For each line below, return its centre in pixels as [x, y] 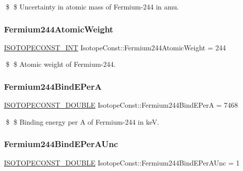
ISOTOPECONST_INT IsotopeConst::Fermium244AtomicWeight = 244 [115, 47]
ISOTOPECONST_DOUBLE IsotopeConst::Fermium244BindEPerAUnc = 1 [122, 162]
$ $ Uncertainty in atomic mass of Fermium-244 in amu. [92, 6]
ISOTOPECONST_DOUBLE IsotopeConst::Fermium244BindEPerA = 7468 [121, 105]
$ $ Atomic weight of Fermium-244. [61, 64]
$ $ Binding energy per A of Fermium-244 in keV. [82, 121]
